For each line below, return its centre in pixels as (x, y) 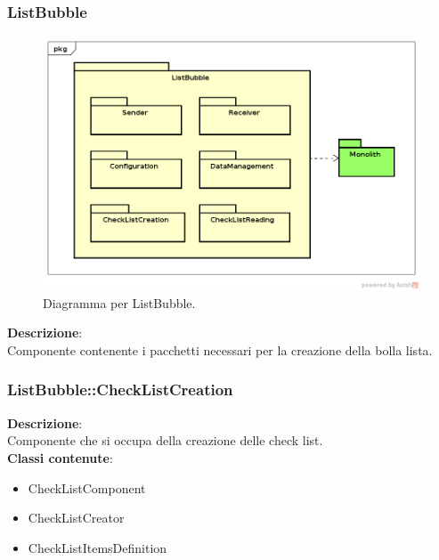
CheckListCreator (76, 518)
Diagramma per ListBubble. (119, 302)
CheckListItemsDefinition (98, 547)
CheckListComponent (87, 487)
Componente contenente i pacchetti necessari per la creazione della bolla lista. (220, 349)
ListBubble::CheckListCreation (120, 390)
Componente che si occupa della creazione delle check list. (165, 440)
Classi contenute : (60, 457)
